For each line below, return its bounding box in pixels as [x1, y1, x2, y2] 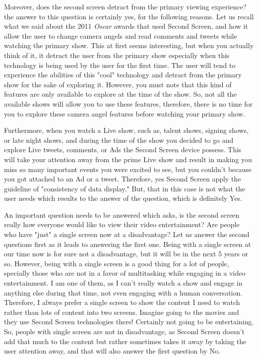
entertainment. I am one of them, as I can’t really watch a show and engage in [4, 278, 243, 288]
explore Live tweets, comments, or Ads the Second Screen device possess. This [4, 144, 242, 155]
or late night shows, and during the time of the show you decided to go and [4, 134, 234, 145]
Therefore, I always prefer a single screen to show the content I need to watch [4, 297, 240, 307]
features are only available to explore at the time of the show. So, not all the [4, 89, 237, 99]
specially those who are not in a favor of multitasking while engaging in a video [4, 268, 246, 278]
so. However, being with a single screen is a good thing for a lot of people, [4, 258, 229, 268]
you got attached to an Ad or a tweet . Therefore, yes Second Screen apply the [4, 174, 241, 184]
